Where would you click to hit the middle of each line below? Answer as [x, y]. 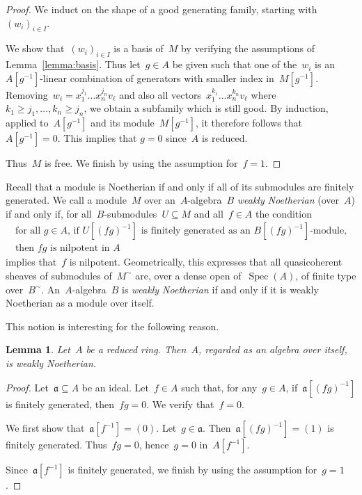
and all [208, 213]
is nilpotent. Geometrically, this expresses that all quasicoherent [206, 262]
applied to [27, 122]
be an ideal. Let [116, 387]
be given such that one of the [235, 64]
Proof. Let [27, 387]
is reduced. [225, 137]
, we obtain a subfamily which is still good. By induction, [206, 108]
